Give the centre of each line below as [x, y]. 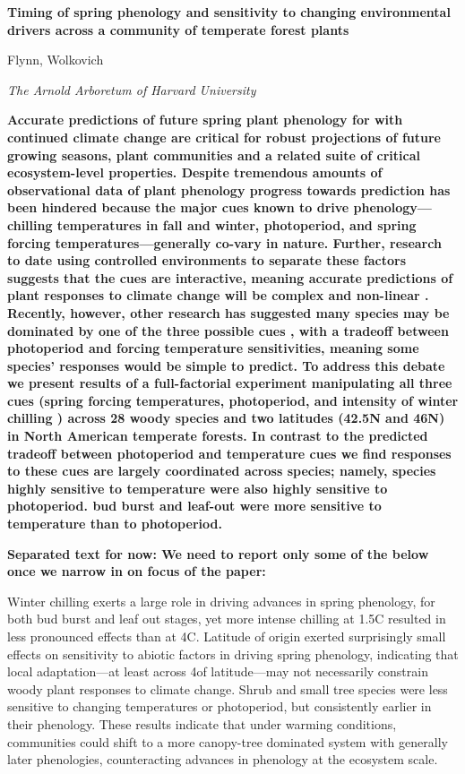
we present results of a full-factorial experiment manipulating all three [230, 383]
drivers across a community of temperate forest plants [178, 29]
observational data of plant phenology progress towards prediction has [229, 189]
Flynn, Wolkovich [56, 60]
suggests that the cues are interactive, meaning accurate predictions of [230, 277]
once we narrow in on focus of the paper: [137, 571]
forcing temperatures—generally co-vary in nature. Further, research [224, 242]
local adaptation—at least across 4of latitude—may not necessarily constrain [218, 671]
